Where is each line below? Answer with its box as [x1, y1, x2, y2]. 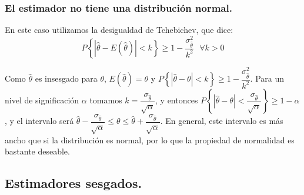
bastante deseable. [5, 145, 70, 157]
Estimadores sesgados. [5, 174, 142, 192]
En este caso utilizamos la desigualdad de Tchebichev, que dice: [5, 23, 233, 36]
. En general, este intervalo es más [160, 115, 283, 127]
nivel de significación [5, 94, 79, 106]
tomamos [89, 94, 122, 106]
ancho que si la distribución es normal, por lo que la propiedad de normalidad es [5, 133, 295, 146]
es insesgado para [35, 72, 98, 85]
